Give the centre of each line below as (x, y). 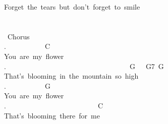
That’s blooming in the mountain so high (71, 76)
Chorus (18, 36)
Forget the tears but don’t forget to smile (72, 7)
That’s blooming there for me (52, 115)
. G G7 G (84, 66)
